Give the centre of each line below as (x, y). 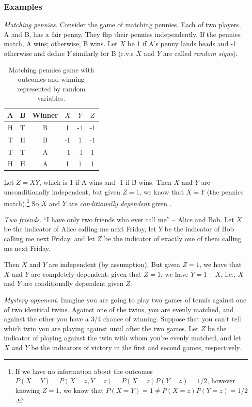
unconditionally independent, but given (62, 192)
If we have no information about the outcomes (84, 371)
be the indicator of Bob (199, 229)
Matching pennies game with (51, 69)
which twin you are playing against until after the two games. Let (101, 328)
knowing (28, 390)
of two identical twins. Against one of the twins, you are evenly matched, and (119, 309)
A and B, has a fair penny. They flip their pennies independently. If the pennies (122, 34)
